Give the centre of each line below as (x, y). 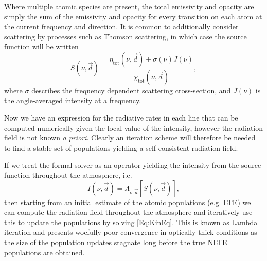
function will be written (41, 46)
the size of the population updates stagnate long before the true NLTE (116, 242)
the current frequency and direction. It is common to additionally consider (121, 26)
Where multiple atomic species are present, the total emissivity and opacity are (129, 6)
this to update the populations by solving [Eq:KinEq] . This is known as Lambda (131, 222)
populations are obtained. (44, 252)
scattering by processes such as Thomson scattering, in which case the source (126, 36)
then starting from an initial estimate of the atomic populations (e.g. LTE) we (128, 202)
